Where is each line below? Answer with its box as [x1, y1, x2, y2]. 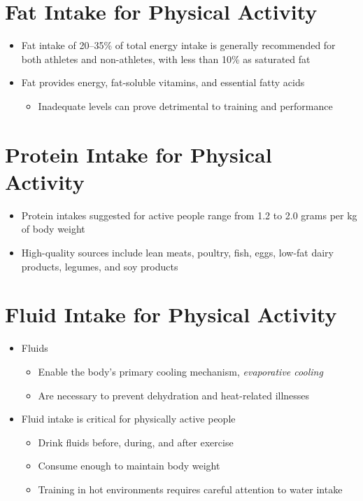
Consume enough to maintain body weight [38, 458, 220, 473]
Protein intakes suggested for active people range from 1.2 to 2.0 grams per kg [21, 207, 357, 222]
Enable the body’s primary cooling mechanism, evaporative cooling [38, 364, 323, 378]
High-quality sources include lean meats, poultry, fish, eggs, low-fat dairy [21, 245, 334, 259]
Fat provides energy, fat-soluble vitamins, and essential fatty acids [21, 75, 305, 90]
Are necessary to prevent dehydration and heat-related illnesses [38, 387, 310, 402]
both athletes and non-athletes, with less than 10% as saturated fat [21, 51, 311, 66]
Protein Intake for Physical [5, 139, 272, 168]
